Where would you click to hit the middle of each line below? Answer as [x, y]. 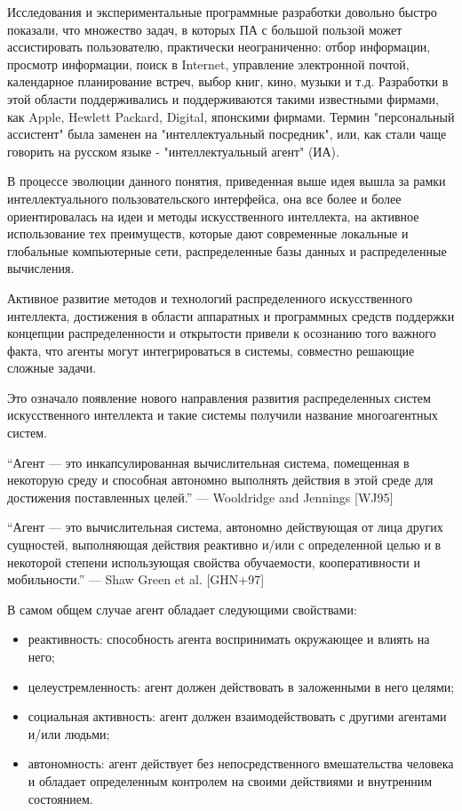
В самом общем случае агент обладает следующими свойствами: [182, 609]
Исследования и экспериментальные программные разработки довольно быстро [222, 12]
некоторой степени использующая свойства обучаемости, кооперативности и [214, 562]
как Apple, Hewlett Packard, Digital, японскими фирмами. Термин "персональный [231, 116]
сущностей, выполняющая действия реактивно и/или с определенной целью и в [224, 545]
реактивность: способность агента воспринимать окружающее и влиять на [229, 639]
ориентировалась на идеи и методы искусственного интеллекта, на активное [213, 216]
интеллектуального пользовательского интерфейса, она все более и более [204, 198]
